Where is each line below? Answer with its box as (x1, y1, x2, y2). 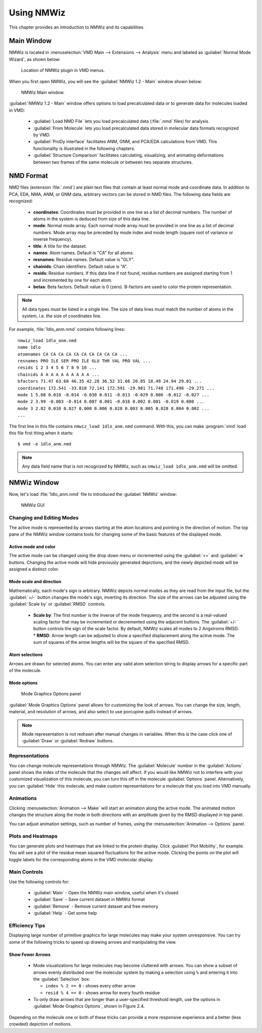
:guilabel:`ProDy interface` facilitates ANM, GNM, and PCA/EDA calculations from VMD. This (33, 139, 217, 145)
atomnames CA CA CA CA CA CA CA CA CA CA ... (17, 351, 128, 357)
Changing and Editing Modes (9, 514, 79, 521)
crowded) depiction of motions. (9, 1021, 72, 1027)
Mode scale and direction (9, 579, 62, 585)
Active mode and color (9, 543, 56, 549)
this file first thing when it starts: (9, 430, 74, 436)
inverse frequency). (33, 236, 73, 242)
